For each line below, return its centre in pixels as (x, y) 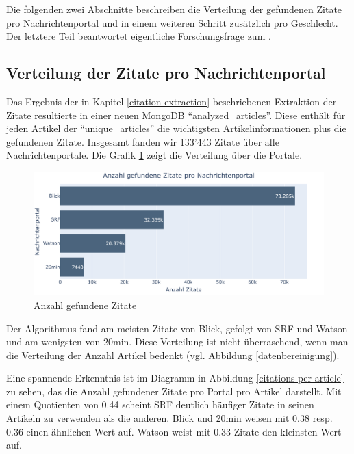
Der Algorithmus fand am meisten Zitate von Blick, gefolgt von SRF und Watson (177, 328)
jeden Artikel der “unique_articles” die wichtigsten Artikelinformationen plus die (176, 128)
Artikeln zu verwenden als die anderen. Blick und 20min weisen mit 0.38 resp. (169, 418)
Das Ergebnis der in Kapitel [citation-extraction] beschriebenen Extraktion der (172, 101)
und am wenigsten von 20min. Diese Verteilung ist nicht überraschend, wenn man (177, 342)
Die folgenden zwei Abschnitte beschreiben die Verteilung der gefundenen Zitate (174, 9)
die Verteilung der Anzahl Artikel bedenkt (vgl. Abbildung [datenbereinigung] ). (173, 355)
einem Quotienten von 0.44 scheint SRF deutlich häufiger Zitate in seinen (160, 404)
